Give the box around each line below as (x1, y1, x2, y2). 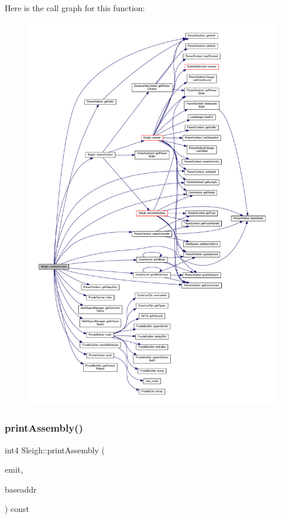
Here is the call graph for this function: (5, 2, 145, 13)
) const (5, 503, 30, 515)
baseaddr (5, 483, 37, 495)
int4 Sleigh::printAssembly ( (5, 443, 105, 456)
